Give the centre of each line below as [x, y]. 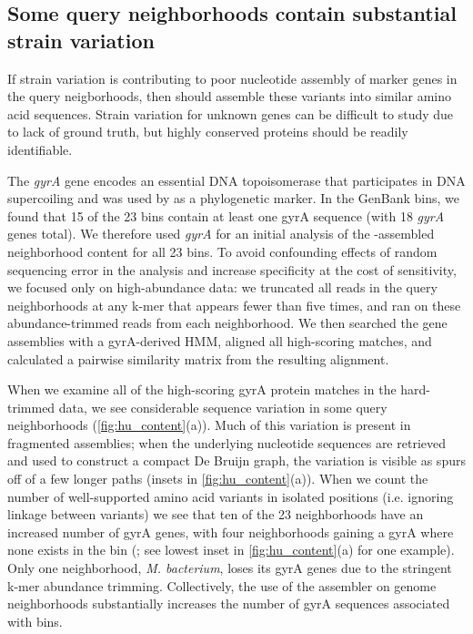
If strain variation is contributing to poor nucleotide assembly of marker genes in [232, 78]
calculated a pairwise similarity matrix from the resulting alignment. [198, 358]
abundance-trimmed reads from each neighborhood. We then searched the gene [227, 323]
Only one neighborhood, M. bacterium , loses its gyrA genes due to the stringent [230, 568]
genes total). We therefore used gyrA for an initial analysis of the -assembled [221, 234]
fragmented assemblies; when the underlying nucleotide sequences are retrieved [226, 442]
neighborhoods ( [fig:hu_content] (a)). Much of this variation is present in [209, 425]
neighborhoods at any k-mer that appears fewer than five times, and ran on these [234, 305]
